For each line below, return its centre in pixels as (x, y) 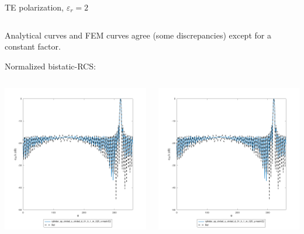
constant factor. (33, 46)
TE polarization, (34, 7)
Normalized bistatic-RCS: (50, 66)
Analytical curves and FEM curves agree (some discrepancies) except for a (138, 35)
